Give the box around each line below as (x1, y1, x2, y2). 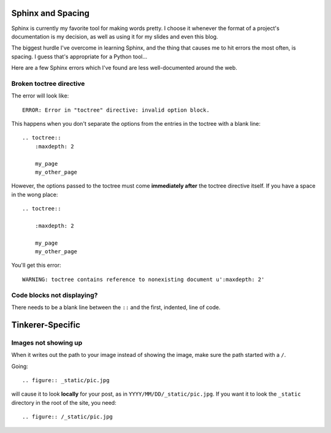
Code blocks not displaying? (11, 291, 98, 299)
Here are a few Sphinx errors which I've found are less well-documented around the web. (11, 64, 237, 72)
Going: (11, 362, 29, 370)
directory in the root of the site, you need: (11, 399, 116, 406)
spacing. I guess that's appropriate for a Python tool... (11, 53, 148, 60)
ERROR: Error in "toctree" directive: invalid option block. (22, 106, 210, 113)
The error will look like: (11, 92, 69, 99)
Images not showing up (11, 338, 83, 347)
